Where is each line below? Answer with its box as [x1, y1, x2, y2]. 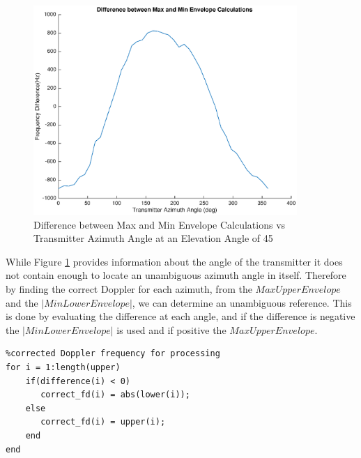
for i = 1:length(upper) [6, 362, 121, 372]
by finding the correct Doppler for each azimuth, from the [6, 282, 252, 296]
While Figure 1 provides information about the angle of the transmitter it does [6, 254, 343, 268]
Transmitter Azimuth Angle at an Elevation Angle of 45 [33, 231, 273, 245]
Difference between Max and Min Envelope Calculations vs [33, 217, 286, 231]
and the [6, 295, 38, 310]
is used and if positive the [116, 322, 226, 337]
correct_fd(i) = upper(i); [40, 417, 166, 427]
